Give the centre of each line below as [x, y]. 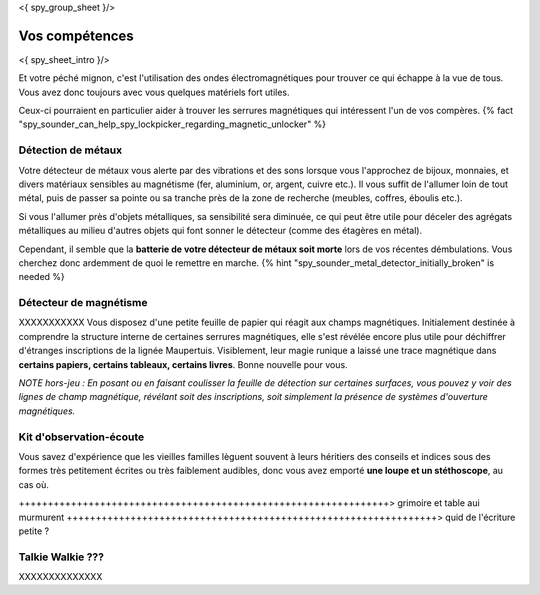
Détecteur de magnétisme [83, 303]
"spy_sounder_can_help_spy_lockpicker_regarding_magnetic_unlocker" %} [172, 124]
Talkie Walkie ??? [61, 557]
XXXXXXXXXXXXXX [60, 577]
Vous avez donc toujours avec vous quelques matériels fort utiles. [154, 92]
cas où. [34, 484]
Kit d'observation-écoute [81, 437]
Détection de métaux [70, 150]
